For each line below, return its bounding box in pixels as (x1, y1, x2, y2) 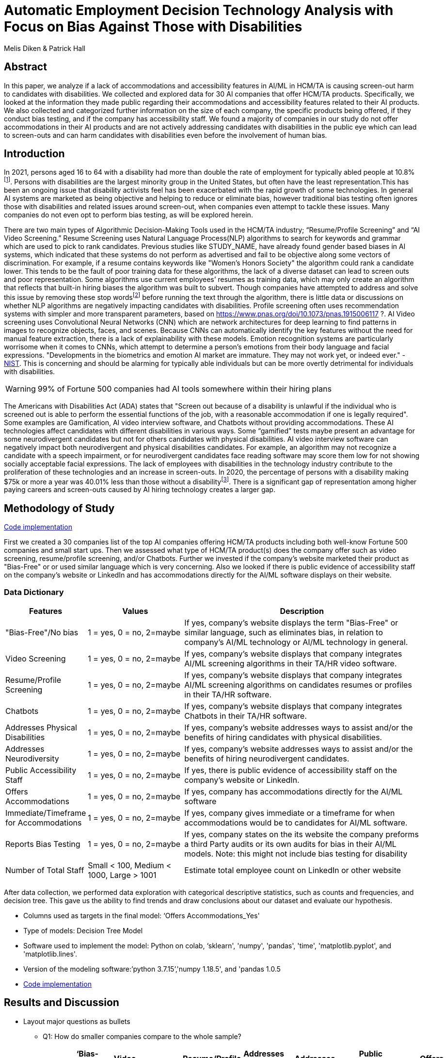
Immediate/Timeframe (5, 808, 86, 818)
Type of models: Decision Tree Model (23, 926, 143, 935)
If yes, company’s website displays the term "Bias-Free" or (184, 618, 399, 628)
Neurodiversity (5, 754, 59, 763)
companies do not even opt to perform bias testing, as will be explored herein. (4, 211, 253, 219)
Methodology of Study (4, 502, 115, 514)
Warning (5, 383, 36, 394)
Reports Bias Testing (5, 839, 80, 849)
